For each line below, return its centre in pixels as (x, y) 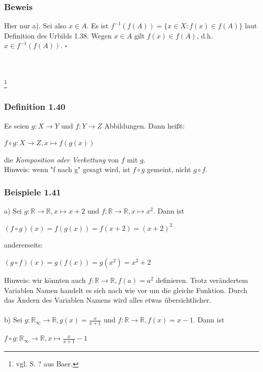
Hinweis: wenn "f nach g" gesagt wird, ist (67, 169)
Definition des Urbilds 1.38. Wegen (58, 35)
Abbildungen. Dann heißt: (145, 125)
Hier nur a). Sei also (35, 26)
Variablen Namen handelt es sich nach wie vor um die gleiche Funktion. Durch (126, 290)
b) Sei (13, 320)
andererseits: (24, 245)
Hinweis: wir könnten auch (45, 280)
